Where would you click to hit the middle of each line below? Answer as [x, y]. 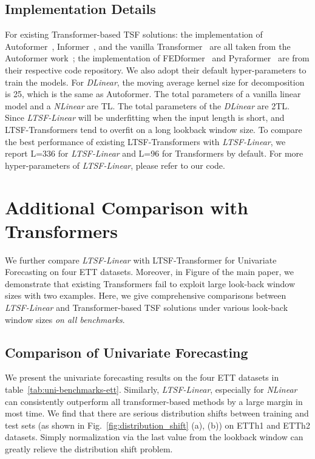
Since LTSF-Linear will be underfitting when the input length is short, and [145, 117]
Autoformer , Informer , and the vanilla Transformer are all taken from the [148, 46]
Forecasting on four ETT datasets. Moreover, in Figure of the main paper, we [149, 272]
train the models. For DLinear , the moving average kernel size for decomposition [155, 82]
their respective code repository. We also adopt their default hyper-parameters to [156, 70]
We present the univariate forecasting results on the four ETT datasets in [142, 377]
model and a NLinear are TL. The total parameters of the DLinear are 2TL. [147, 105]
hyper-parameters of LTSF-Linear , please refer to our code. [115, 165]
